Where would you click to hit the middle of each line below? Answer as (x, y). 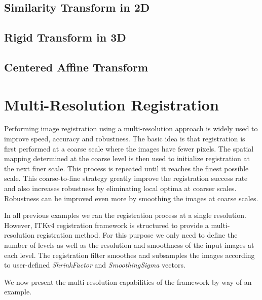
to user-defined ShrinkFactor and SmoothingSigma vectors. (95, 265)
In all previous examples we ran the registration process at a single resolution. (125, 215)
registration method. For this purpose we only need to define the (137, 235)
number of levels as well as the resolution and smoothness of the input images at (129, 245)
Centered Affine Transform (76, 67)
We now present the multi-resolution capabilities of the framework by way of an (128, 282)
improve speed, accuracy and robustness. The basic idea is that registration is (125, 139)
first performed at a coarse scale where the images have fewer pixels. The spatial (129, 148)
